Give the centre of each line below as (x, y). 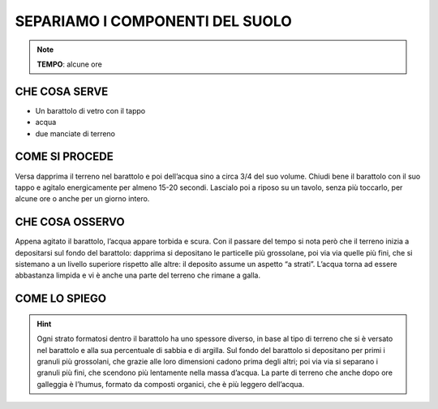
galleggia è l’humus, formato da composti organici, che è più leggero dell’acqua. (170, 384)
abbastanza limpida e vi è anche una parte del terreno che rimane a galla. (138, 275)
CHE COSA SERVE (62, 91)
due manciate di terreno (75, 133)
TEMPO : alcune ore (70, 64)
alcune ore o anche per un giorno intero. (82, 199)
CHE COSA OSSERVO (70, 222)
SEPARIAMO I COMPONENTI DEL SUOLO (153, 21)
